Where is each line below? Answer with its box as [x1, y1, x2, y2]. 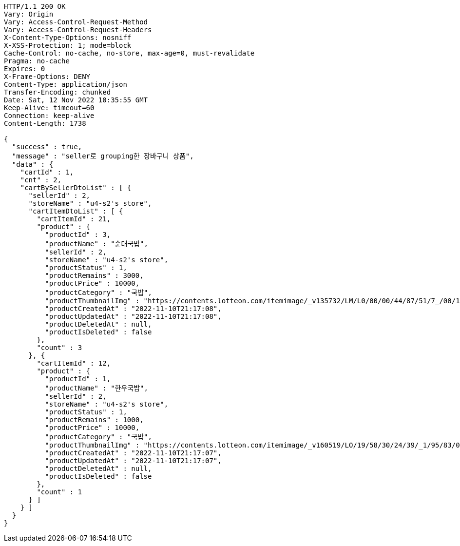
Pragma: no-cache [4, 57, 70, 65]
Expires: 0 [4, 65, 45, 73]
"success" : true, [12, 143, 82, 151]
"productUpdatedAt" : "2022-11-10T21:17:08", [45, 312, 222, 320]
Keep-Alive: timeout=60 [4, 104, 95, 112]
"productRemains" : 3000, [45, 272, 144, 279]
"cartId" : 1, [20, 168, 74, 176]
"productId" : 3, [45, 231, 111, 238]
